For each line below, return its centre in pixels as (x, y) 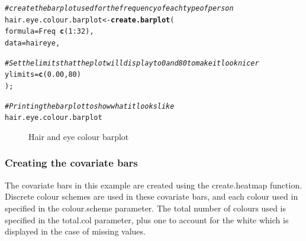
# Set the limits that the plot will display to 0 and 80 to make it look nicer (132, 63)
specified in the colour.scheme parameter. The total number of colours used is (145, 208)
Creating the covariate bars (71, 163)
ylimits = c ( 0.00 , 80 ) (43, 75)
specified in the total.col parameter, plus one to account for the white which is (147, 219)
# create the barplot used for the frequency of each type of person (119, 8)
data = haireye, (33, 43)
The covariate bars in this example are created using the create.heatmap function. (154, 185)
